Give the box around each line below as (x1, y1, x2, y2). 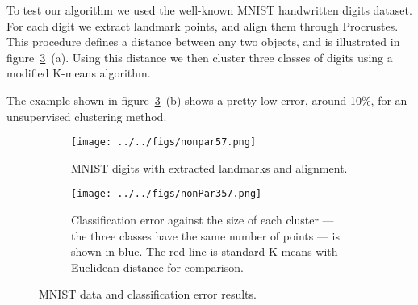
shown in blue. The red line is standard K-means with (71, 243, 338, 260)
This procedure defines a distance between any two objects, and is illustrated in (6, 33, 400, 50)
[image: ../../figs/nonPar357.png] (71, 188, 262, 200)
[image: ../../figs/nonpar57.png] (71, 136, 257, 148)
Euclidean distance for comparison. (71, 258, 244, 275)
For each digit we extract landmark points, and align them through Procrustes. (6, 17, 399, 34)
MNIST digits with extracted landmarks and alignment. (71, 159, 348, 176)
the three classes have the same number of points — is (71, 227, 340, 244)
